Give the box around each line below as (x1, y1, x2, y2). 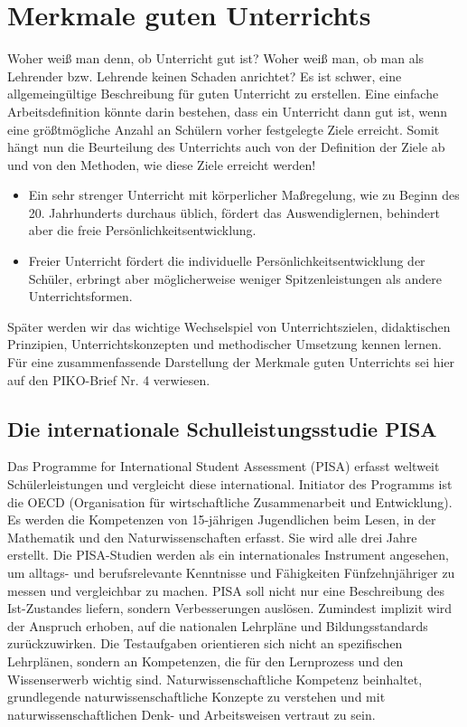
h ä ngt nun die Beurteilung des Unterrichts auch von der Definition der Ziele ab (7, 137, 445, 156)
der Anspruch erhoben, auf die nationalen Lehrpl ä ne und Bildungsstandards (7, 616, 428, 635)
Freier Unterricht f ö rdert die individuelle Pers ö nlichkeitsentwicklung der (28, 251, 425, 270)
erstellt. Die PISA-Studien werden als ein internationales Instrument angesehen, (7, 545, 449, 564)
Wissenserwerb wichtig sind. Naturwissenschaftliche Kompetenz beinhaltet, (7, 669, 423, 688)
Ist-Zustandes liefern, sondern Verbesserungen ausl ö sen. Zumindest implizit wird (7, 599, 453, 618)
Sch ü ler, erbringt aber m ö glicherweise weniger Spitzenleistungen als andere (28, 269, 442, 288)
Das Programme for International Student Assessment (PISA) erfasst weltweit (7, 457, 440, 476)
